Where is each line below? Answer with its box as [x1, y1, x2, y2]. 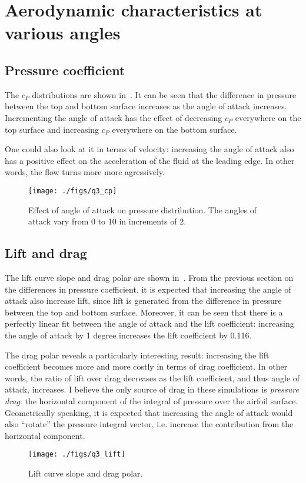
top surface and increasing [5, 123, 99, 135]
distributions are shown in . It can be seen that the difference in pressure [32, 88, 297, 100]
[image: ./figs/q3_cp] [28, 186, 117, 195]
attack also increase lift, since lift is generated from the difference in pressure [5, 294, 282, 307]
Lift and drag [5, 244, 87, 262]
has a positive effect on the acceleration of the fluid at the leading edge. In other [5, 154, 295, 166]
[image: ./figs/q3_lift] [28, 450, 125, 459]
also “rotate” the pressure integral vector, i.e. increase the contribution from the [5, 418, 294, 430]
